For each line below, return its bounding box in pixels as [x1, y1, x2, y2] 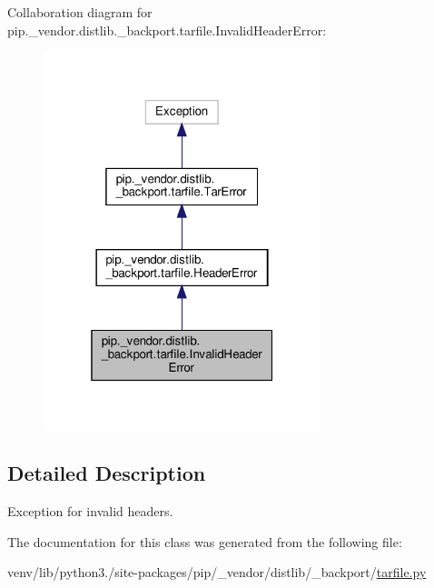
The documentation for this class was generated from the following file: [7, 532, 402, 551]
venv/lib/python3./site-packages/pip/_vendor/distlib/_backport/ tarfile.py [7, 563, 427, 582]
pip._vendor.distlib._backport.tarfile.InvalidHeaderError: [7, 20, 327, 39]
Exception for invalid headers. [7, 502, 173, 521]
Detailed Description [7, 459, 206, 487]
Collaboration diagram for [7, 3, 153, 21]
